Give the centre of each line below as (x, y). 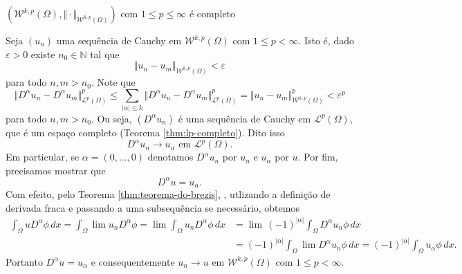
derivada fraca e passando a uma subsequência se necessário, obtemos (153, 207)
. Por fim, (318, 157)
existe (43, 54)
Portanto (24, 261)
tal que (105, 54)
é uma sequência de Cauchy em (244, 118)
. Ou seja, (111, 118)
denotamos (170, 157)
